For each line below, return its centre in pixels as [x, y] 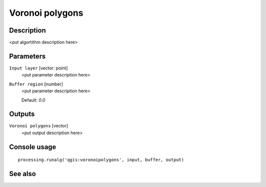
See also [23, 174]
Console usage [33, 147]
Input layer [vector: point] [38, 68]
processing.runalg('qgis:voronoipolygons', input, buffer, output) [101, 160]
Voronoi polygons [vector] [39, 126]
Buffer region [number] [36, 84]
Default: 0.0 [33, 100]
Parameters [27, 56]
